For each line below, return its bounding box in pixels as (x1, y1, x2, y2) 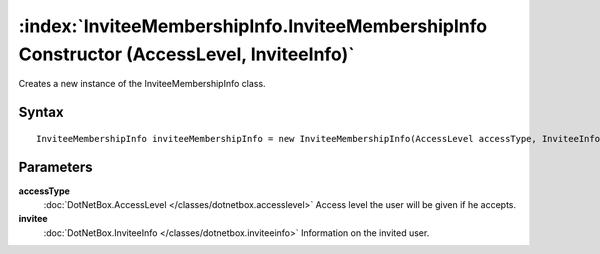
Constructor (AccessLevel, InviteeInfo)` (18, 43, 355, 65)
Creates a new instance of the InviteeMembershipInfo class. (18, 78, 266, 90)
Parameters (18, 158, 93, 175)
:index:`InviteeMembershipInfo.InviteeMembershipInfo (18, 15, 488, 37)
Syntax (18, 104, 64, 121)
